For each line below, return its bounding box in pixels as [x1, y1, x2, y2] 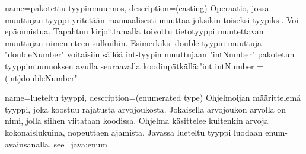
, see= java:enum [48, 137, 107, 150]
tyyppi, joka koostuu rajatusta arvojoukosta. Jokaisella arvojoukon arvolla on [5, 102, 286, 115]
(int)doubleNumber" [5, 71, 78, 84]
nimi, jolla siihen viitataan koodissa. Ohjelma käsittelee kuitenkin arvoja [5, 114, 269, 127]
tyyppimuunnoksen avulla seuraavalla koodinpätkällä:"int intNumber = [5, 59, 264, 72]
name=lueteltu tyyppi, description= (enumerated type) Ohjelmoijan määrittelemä [5, 91, 301, 104]
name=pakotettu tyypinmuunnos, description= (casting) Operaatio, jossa [5, 2, 269, 14]
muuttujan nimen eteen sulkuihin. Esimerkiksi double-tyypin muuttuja [5, 36, 262, 49]
